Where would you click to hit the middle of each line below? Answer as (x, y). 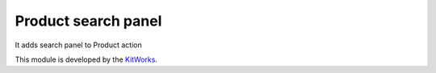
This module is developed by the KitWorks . (86, 59)
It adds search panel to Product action (78, 45)
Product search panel (88, 21)
